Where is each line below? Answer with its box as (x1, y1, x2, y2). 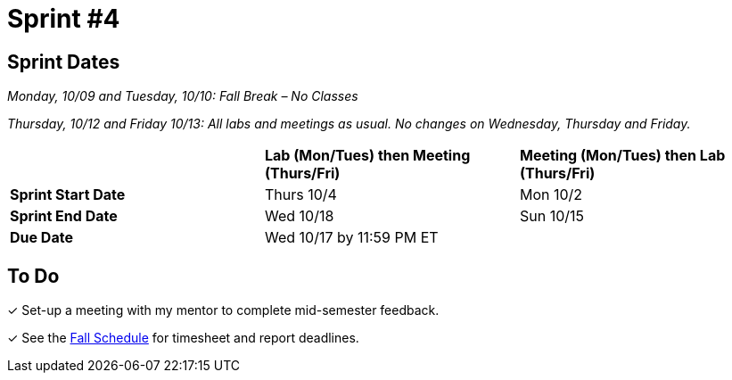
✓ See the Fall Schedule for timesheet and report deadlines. (7, 330, 359, 346)
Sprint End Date (10, 207, 118, 226)
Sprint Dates (7, 50, 120, 73)
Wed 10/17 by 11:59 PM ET (264, 228, 439, 247)
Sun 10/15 (519, 207, 585, 226)
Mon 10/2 (519, 186, 583, 204)
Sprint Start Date (10, 186, 126, 204)
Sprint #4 (7, 4, 120, 34)
